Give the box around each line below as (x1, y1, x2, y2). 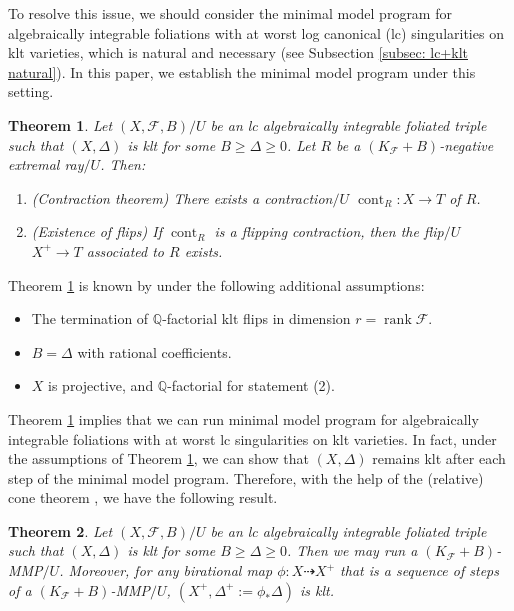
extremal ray (8, 154, 84, 175)
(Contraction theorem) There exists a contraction (31, 187, 333, 208)
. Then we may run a (286, 540, 418, 561)
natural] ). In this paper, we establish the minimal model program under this (8, 61, 476, 82)
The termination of (31, 308, 149, 329)
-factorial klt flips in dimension (162, 308, 351, 329)
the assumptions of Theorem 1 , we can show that (8, 448, 309, 469)
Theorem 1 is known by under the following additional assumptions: (8, 274, 425, 295)
